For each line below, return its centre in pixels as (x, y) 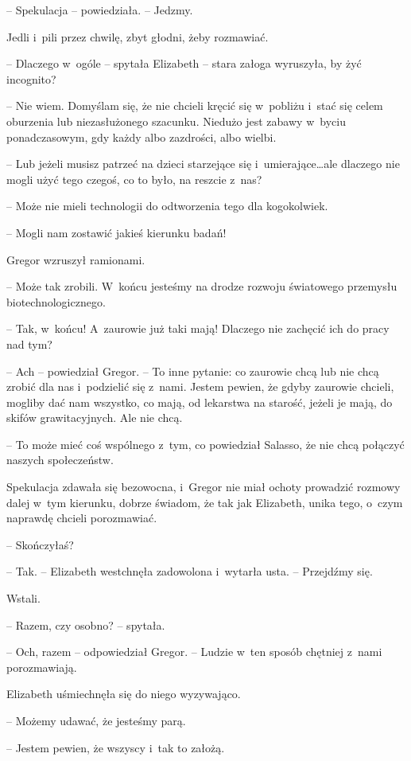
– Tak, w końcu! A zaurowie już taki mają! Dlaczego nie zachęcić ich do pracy (198, 328)
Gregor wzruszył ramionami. (76, 259)
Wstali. (23, 598)
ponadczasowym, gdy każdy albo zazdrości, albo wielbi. (142, 137)
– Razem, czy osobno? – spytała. (86, 624)
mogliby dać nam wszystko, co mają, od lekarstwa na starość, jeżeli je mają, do (200, 402)
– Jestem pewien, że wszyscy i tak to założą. (116, 747)
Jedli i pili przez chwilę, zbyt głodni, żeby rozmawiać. (138, 36)
